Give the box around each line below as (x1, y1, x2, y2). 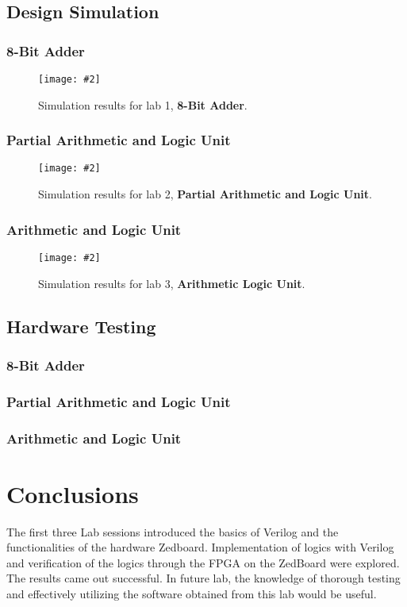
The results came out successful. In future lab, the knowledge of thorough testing (6, 570, 401, 586)
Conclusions (6, 477, 139, 509)
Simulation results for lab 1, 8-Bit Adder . (38, 96, 248, 113)
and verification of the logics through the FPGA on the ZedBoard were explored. (6, 554, 400, 571)
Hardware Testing (6, 313, 156, 338)
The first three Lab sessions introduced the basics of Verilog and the (6, 523, 339, 540)
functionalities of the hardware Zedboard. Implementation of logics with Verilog (6, 539, 394, 555)
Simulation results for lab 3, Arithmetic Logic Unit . (38, 275, 305, 291)
